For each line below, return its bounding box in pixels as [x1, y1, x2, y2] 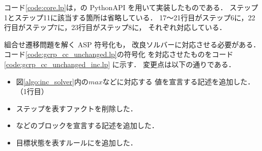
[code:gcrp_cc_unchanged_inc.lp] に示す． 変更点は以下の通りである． [4, 58, 236, 69]
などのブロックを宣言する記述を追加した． [16, 120, 159, 131]
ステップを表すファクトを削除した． [16, 103, 137, 113]
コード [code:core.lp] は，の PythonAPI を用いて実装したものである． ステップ [4, 2, 258, 12]
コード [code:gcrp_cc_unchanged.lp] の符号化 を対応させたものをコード [4, 49, 234, 59]
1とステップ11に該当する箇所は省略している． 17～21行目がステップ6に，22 [4, 12, 255, 22]
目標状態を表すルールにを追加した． [16, 137, 137, 147]
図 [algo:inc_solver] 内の [16, 76, 89, 86]
